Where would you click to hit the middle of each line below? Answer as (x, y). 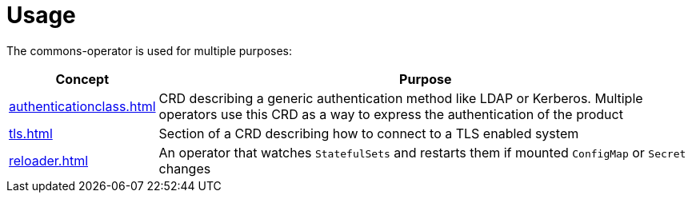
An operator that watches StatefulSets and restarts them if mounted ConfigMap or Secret (422, 152)
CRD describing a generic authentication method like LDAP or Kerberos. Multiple (401, 98)
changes (185, 168)
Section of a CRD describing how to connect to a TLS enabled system (369, 133)
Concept (82, 79)
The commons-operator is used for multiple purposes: (150, 50)
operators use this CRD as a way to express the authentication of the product (391, 114)
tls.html (31, 133)
